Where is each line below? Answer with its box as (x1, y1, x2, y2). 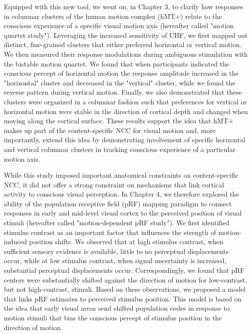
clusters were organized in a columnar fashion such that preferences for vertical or (4, 96, 247, 106)
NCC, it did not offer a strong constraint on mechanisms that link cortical (4, 179, 224, 189)
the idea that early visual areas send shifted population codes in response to (4, 303, 230, 313)
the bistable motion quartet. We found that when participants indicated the (4, 58, 230, 68)
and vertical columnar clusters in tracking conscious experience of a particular (4, 144, 236, 154)
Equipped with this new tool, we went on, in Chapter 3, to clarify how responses (4, 1, 243, 11)
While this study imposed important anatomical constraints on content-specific (4, 170, 238, 180)
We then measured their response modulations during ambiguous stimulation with (4, 49, 248, 59)
